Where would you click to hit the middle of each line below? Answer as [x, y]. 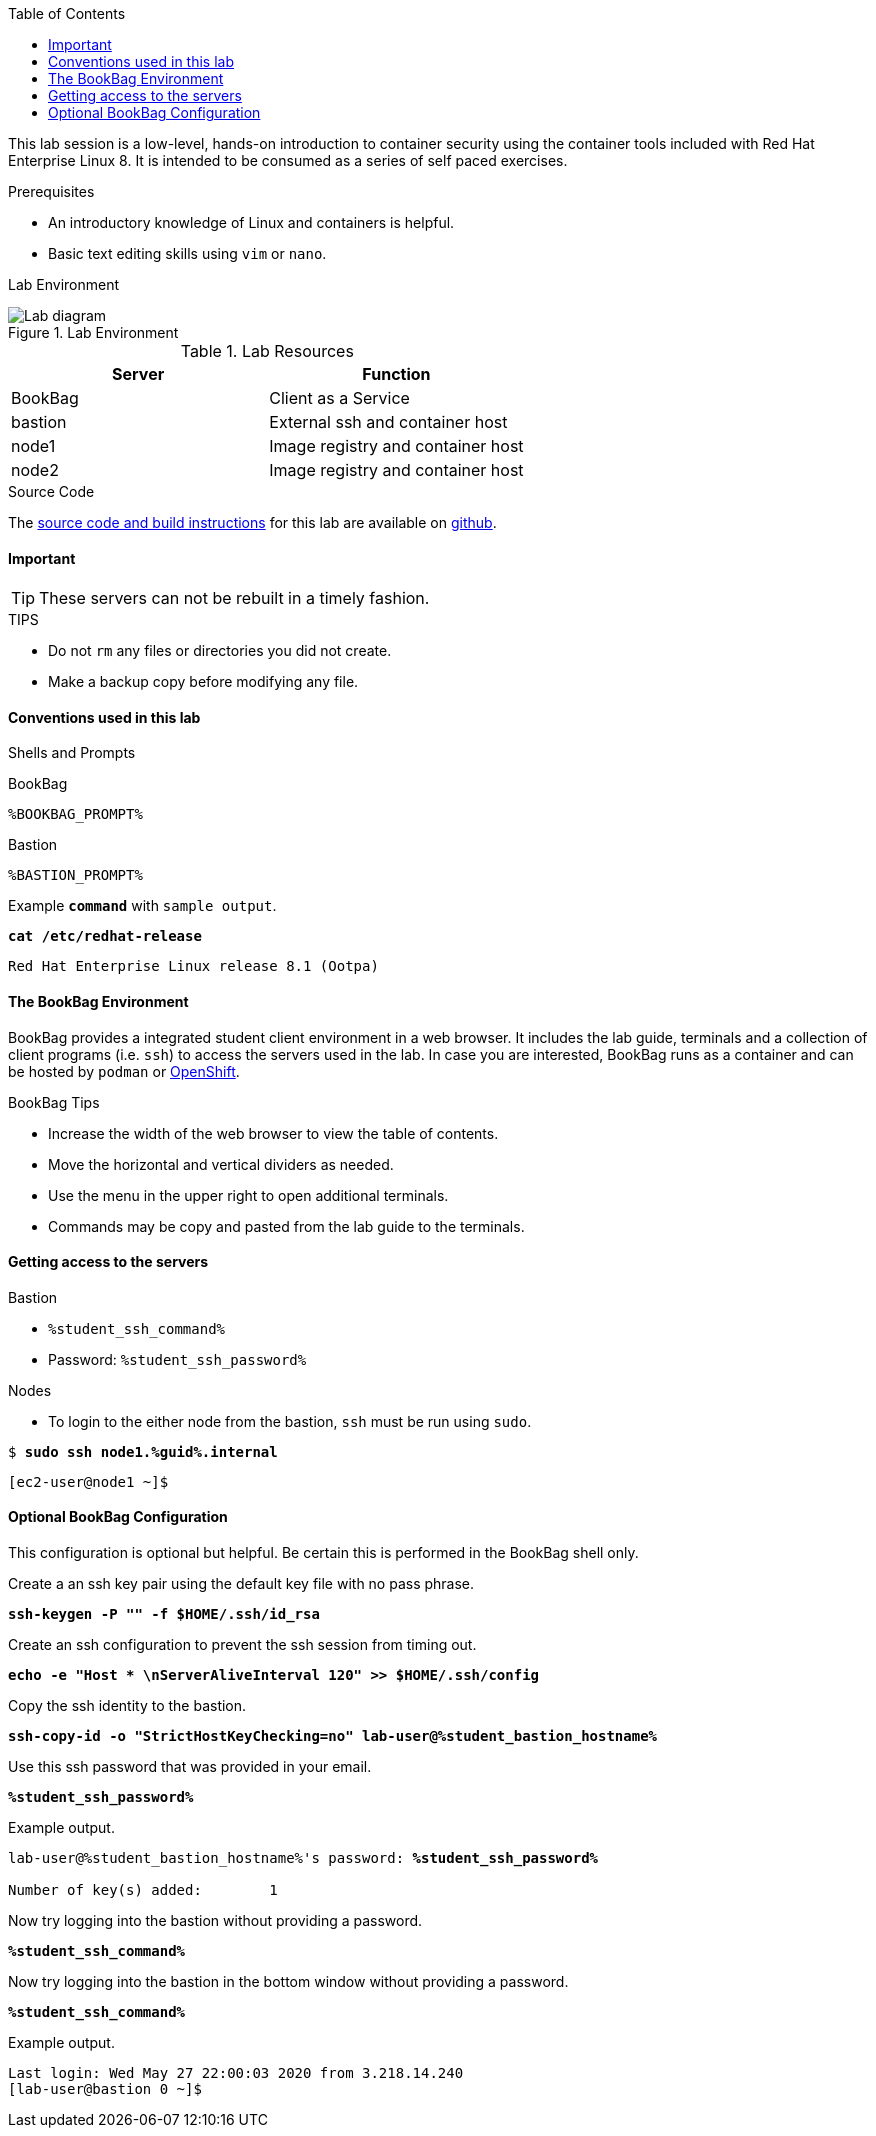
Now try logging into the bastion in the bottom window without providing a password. [288, 1982]
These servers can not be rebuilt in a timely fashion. [234, 598]
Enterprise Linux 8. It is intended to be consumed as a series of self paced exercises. [288, 160]
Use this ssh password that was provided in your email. [190, 1767]
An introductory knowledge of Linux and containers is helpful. [251, 222]
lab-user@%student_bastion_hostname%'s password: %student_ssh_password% [303, 1858]
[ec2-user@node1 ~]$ [88, 1481]
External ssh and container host [388, 422]
